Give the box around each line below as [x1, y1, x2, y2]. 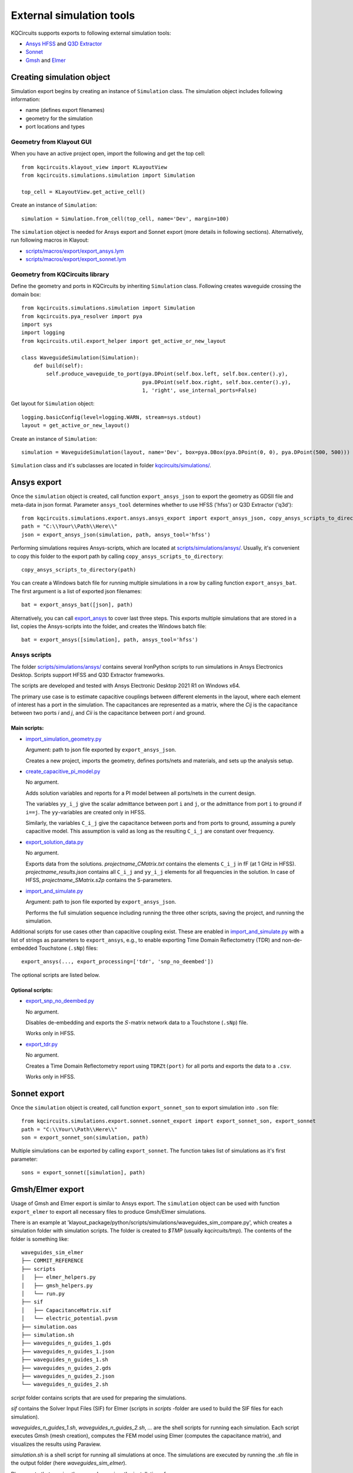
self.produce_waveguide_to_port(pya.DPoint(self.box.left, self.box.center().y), [46, 371, 288, 377]
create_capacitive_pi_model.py [25, 768, 101, 775]
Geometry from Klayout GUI [11, 137, 92, 146]
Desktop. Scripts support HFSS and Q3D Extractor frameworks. [11, 671, 165, 678]
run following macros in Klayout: [11, 236, 89, 244]
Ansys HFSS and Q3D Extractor [25, 40, 102, 47]
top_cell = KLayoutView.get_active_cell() [21, 189, 146, 195]
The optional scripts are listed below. [11, 971, 100, 978]
